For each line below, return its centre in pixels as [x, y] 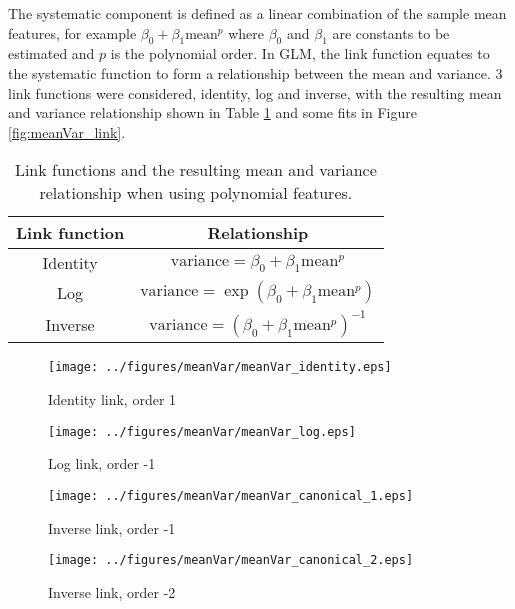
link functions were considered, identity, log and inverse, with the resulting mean [255, 92]
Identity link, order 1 [112, 399]
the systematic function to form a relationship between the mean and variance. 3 [255, 72]
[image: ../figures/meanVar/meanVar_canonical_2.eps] [231, 560]
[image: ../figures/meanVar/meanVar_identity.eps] [220, 367]
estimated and [51, 53]
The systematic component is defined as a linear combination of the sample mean [257, 13]
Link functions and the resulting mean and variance [195, 170]
